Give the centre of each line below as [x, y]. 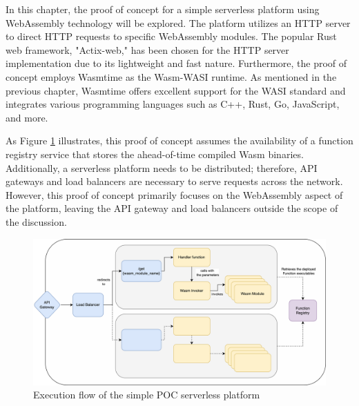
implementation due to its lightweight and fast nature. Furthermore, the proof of [176, 63]
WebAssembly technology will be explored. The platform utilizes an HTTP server [178, 22]
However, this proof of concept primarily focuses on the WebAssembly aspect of [174, 194]
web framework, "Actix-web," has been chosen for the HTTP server [147, 49]
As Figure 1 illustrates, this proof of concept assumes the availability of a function [179, 141]
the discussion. [36, 221]
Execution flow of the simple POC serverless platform [147, 395]
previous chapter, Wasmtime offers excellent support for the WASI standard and [176, 90]
